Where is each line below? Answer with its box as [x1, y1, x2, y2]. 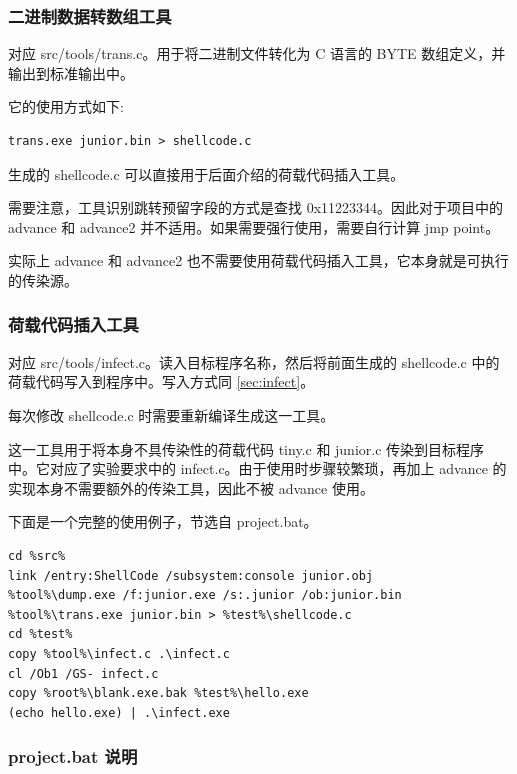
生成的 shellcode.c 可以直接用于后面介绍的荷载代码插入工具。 [8, 163, 405, 184]
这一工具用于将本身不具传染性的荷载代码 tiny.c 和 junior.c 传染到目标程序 [8, 438, 485, 459]
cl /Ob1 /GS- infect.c [8, 666, 159, 681]
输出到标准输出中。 [8, 62, 134, 83]
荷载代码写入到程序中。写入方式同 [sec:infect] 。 [8, 371, 315, 392]
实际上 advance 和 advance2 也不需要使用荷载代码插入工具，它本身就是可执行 [8, 250, 509, 271]
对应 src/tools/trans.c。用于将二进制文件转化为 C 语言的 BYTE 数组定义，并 [8, 43, 506, 64]
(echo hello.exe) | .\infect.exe [8, 705, 230, 720]
